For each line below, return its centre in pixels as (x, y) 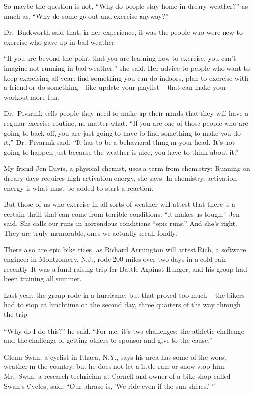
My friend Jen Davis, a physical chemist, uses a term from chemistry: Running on (127, 168)
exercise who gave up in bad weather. (60, 42)
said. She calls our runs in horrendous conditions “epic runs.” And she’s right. (121, 223)
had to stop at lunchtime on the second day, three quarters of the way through (122, 304)
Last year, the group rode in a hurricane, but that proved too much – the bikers (124, 295)
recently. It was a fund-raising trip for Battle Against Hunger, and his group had (126, 268)
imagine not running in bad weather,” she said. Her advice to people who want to (127, 68)
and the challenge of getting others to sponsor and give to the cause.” (108, 340)
